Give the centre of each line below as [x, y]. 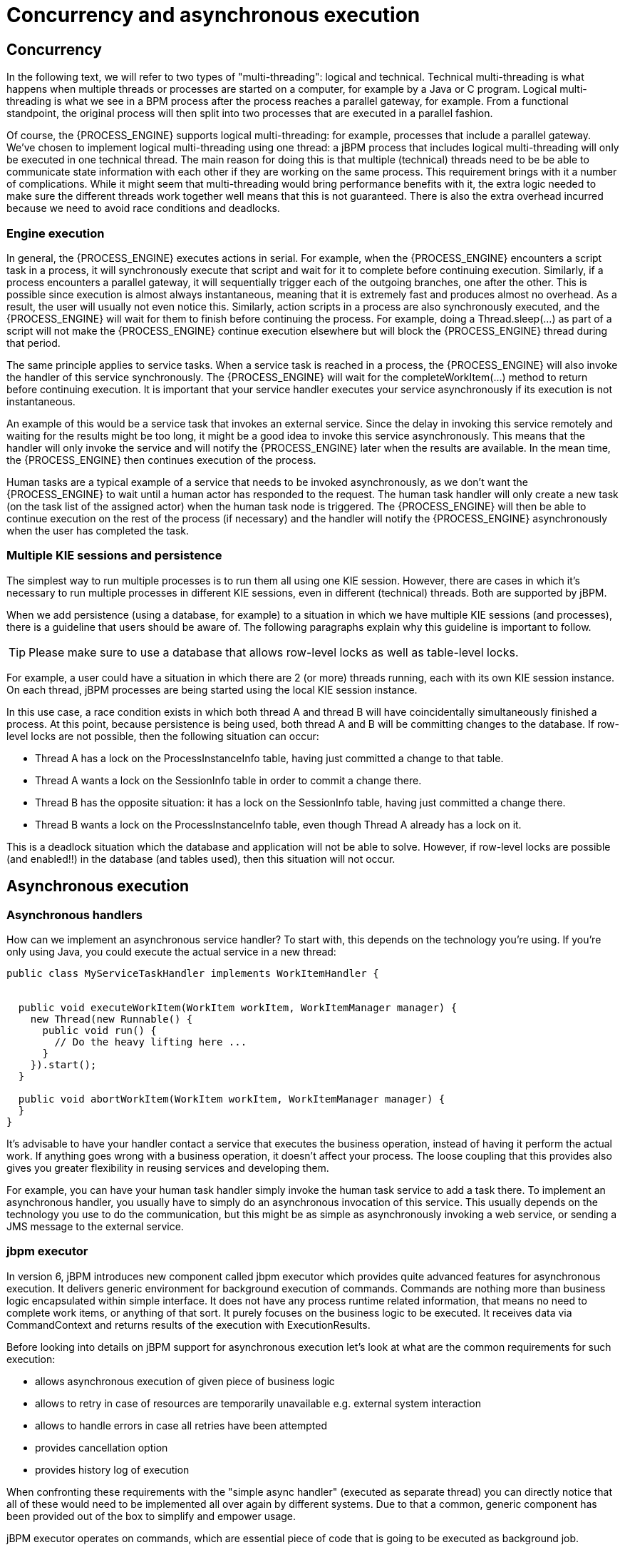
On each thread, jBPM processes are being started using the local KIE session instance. [212, 689]
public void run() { [99, 1030]
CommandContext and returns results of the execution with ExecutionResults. [188, 1324]
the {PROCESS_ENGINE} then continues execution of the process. [161, 460]
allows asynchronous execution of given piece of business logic [185, 1381]
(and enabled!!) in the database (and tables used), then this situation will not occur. [201, 858]
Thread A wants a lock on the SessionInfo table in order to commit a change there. [228, 780]
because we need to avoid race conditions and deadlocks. [143, 208]
